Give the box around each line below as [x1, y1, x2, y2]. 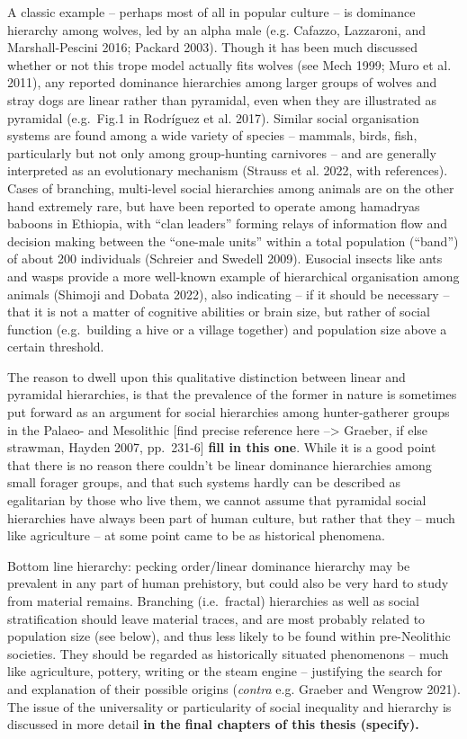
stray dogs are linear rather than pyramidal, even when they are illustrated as [7, 90, 437, 109]
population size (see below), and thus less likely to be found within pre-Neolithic [7, 627, 451, 646]
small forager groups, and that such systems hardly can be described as [7, 473, 401, 492]
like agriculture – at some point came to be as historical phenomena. [7, 526, 385, 545]
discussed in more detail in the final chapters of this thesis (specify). [7, 715, 419, 734]
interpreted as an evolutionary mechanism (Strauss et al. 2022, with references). [7, 161, 448, 180]
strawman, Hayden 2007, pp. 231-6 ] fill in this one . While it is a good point [7, 438, 436, 457]
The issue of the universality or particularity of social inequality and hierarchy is [7, 697, 452, 716]
